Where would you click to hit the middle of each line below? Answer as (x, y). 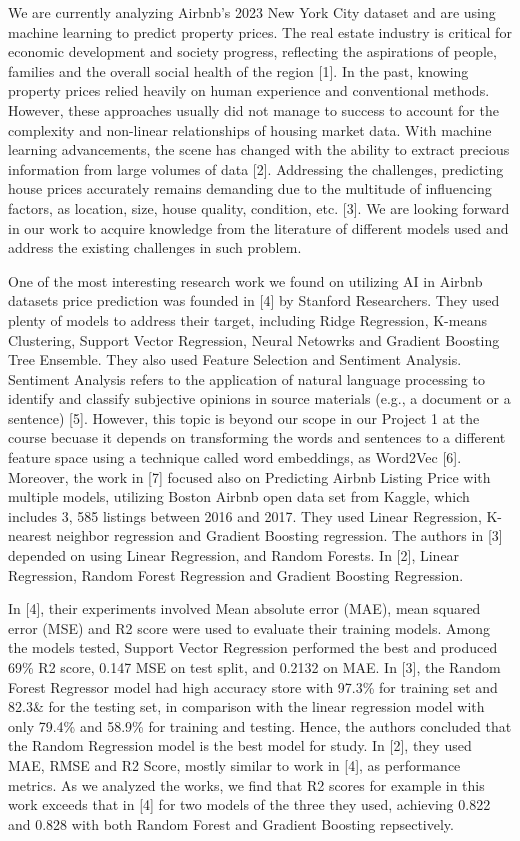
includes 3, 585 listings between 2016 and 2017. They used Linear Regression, (245, 515)
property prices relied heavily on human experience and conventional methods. (249, 90)
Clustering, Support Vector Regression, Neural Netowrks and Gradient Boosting (254, 339)
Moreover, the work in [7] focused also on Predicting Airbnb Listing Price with (249, 476)
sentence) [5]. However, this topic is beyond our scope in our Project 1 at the (244, 417)
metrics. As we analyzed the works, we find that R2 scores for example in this (246, 784)
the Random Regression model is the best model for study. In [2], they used (240, 745)
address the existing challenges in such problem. (155, 247)
